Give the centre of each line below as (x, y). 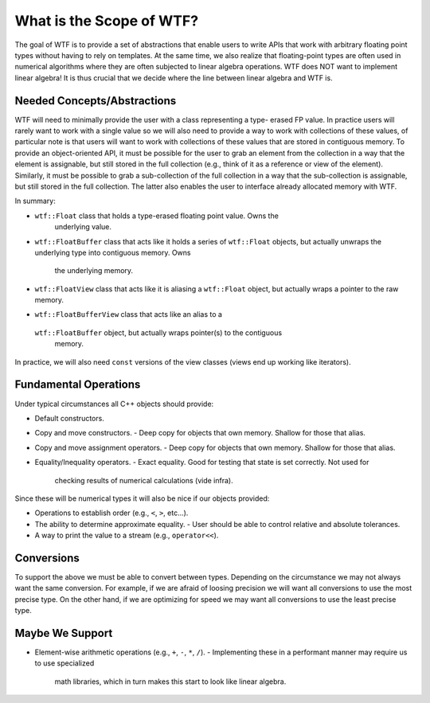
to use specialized (64, 663)
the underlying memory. (94, 271)
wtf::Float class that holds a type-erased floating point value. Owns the (156, 216)
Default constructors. (70, 418)
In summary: (35, 201)
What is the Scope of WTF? (107, 21)
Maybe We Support (64, 633)
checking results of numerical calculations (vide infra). (144, 480)
